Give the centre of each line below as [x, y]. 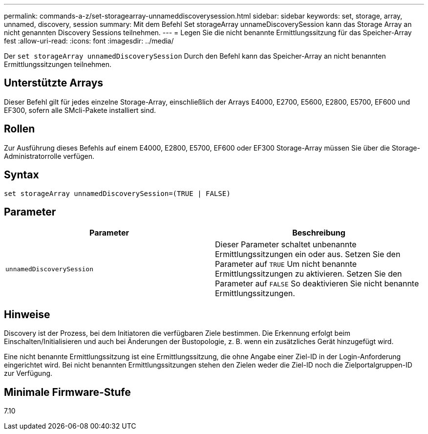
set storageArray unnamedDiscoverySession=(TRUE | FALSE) [117, 193]
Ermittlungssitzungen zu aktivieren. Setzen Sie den [309, 274]
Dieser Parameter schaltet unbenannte [286, 245]
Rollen [20, 129]
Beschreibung [319, 233]
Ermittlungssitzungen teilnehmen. [58, 64]
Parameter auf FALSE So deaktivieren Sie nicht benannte [317, 284]
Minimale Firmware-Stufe [67, 392]
